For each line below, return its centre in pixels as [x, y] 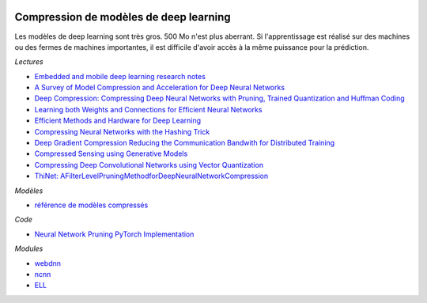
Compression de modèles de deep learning [123, 17]
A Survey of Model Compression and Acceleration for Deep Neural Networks [159, 88]
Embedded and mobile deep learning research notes [120, 76]
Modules [29, 248]
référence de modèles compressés [91, 205]
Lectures [29, 62]
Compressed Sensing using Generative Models [111, 153]
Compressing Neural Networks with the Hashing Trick [122, 131]
